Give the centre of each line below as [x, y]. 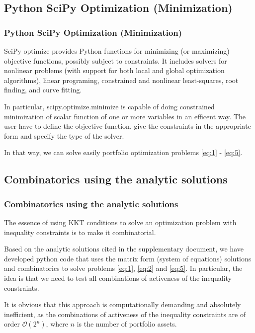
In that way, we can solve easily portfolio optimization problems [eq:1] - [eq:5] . [123, 152]
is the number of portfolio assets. [127, 324]
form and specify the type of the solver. [64, 135]
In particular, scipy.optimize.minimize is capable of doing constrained [109, 106]
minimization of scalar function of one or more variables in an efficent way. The [125, 116]
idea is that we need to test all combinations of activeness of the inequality [118, 278]
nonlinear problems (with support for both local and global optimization [114, 70]
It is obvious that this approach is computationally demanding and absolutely [123, 304]
